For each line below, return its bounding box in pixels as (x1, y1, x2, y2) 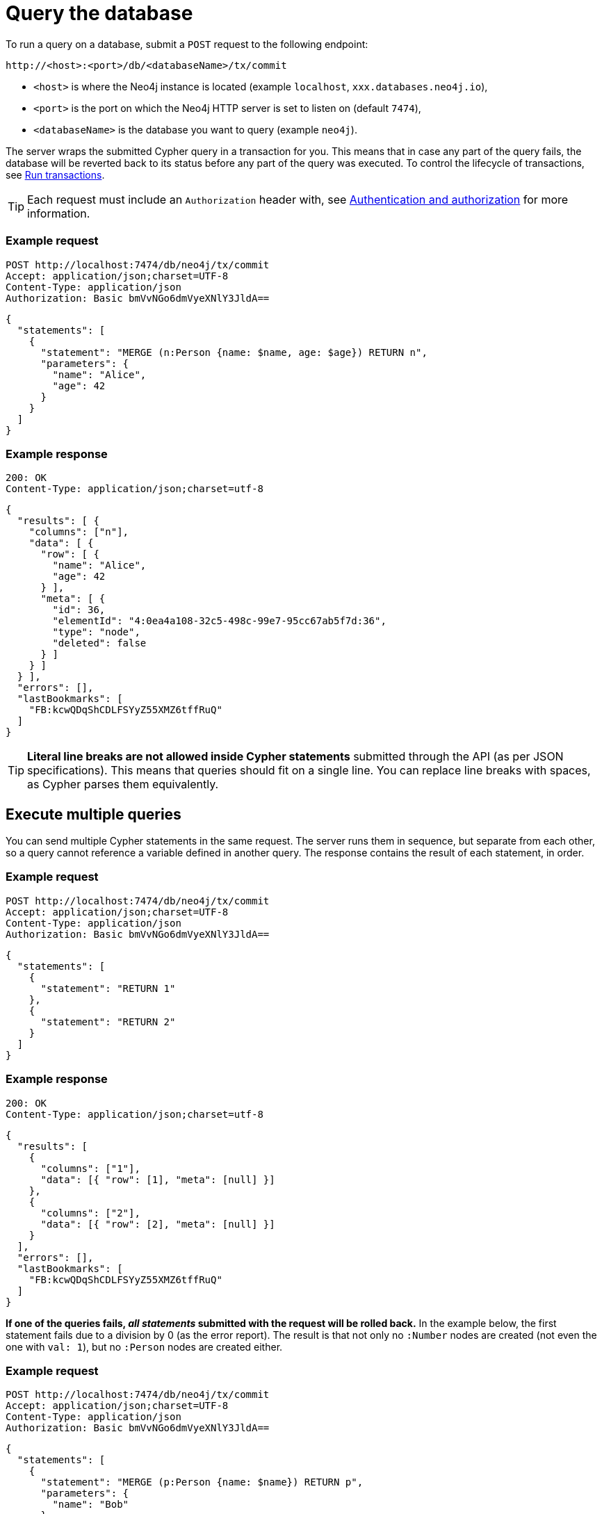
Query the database (6, 1, 193, 25)
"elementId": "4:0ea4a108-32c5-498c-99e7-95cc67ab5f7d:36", (52, 615, 387, 627)
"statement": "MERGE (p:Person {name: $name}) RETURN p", (40, 1476, 364, 1488)
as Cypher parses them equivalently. (27, 777, 219, 792)
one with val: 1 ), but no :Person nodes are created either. (6, 1340, 283, 1353)
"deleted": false (52, 637, 147, 649)
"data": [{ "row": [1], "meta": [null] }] (40, 1173, 275, 1185)
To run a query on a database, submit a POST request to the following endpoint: (6, 38, 368, 50)
